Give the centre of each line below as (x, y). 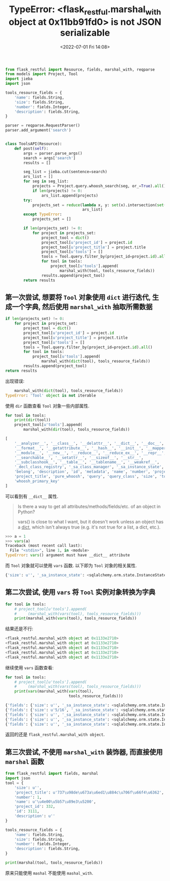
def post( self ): (32, 148)
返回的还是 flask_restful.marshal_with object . (55, 734)
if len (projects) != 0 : (57, 191)
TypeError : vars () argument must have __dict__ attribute (68, 555)
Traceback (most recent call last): (44, 546)
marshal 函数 (25, 761)
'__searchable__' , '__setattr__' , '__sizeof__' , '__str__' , (79, 458)
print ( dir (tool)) (33, 420)
